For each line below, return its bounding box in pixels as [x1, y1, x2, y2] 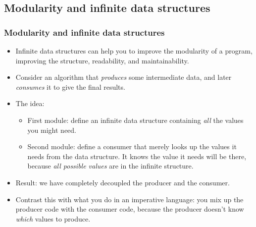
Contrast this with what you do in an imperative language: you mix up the [15, 194, 244, 204]
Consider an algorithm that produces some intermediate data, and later [15, 72, 232, 82]
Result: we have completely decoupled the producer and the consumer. [15, 177, 230, 187]
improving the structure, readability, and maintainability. [15, 55, 189, 65]
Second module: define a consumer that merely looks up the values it [27, 141, 237, 152]
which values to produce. [15, 213, 91, 224]
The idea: [15, 98, 45, 109]
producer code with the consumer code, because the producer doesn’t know [15, 204, 244, 214]
